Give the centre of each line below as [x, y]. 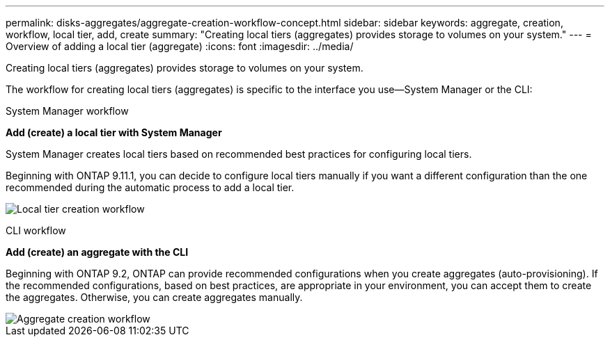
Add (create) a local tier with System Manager [114, 132]
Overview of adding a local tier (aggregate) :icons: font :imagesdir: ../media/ [180, 46]
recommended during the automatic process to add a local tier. [150, 187]
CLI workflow [36, 230]
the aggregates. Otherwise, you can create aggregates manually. [154, 297]
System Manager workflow [67, 111]
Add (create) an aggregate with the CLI [97, 252]
